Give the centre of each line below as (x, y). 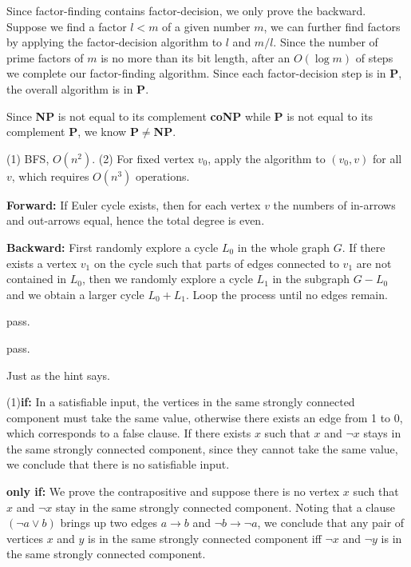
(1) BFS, (28, 158)
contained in (37, 279)
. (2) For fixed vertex (143, 158)
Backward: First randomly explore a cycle (113, 247)
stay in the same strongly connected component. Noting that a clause (225, 507)
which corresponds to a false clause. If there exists (129, 433)
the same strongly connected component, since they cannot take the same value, (202, 448)
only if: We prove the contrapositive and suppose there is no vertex (173, 491)
